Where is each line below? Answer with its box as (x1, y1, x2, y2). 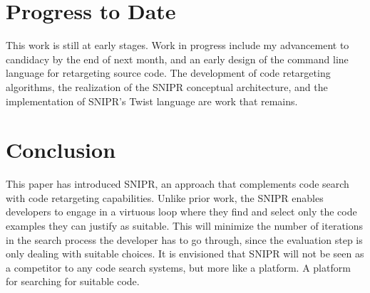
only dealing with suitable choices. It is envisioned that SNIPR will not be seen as (6, 246, 364, 261)
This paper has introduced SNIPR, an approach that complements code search (6, 176, 349, 191)
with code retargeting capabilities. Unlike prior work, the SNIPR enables (6, 190, 324, 205)
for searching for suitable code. (6, 274, 140, 289)
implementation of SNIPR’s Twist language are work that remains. (6, 93, 298, 108)
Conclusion (6, 135, 116, 164)
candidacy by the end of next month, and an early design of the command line (6, 51, 349, 66)
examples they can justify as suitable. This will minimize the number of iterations (6, 218, 364, 233)
